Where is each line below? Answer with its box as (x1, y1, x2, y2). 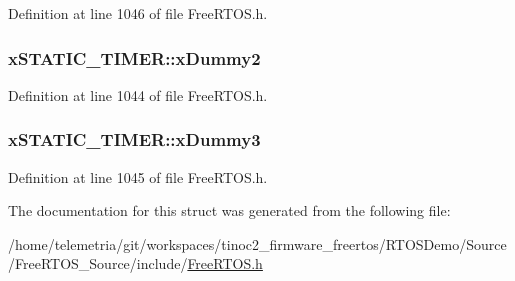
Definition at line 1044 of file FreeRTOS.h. (8, 84, 268, 105)
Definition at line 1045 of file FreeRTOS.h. (8, 166, 268, 187)
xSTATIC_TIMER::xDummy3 (8, 127, 261, 152)
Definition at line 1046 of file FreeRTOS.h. (8, 3, 268, 23)
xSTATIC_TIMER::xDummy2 (8, 45, 261, 70)
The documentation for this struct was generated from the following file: (8, 200, 451, 221)
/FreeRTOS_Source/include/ (8, 253, 188, 274)
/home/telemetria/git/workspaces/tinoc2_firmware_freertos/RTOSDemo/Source (8, 233, 507, 254)
